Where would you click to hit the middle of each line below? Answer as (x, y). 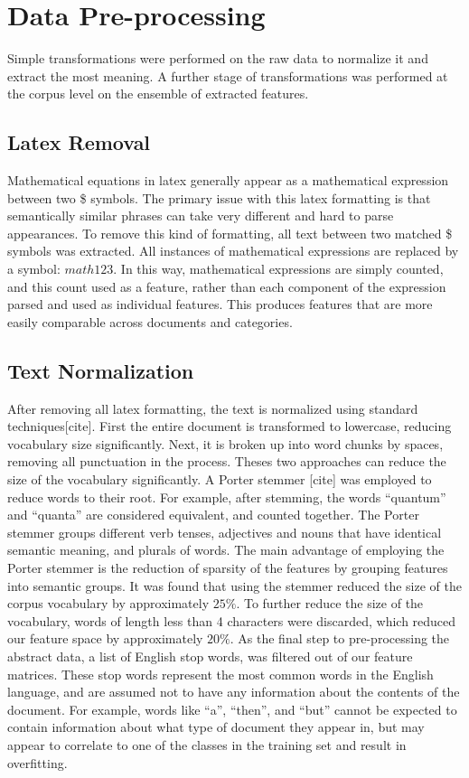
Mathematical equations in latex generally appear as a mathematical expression (228, 180)
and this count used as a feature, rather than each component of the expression (227, 286)
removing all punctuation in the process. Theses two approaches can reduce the (227, 461)
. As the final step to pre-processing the (340, 638)
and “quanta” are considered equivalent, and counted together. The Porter (213, 515)
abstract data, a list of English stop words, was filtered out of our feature (210, 656)
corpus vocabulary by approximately (108, 603)
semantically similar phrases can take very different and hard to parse (201, 216)
